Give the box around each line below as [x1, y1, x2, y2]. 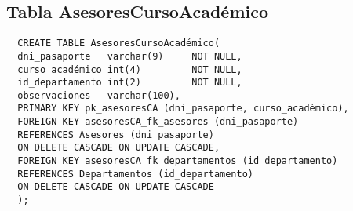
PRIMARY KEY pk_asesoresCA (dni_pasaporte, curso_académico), [17, 103, 349, 115]
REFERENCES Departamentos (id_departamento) [17, 168, 253, 180]
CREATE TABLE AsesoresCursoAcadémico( [17, 38, 220, 49]
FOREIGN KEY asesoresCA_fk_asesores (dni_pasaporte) [17, 116, 299, 128]
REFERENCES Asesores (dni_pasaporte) [17, 129, 214, 140]
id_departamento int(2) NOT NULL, [17, 77, 242, 89]
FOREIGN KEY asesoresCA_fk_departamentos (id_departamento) [17, 155, 338, 167]
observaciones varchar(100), [17, 89, 180, 101]
